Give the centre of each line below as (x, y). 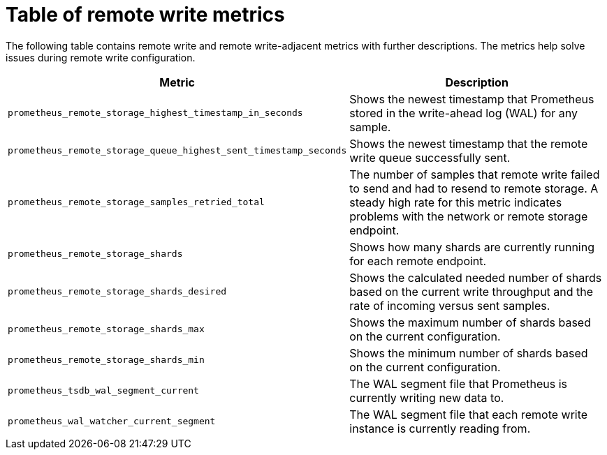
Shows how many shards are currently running (472, 247)
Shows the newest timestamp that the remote (469, 143)
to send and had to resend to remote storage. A (474, 188)
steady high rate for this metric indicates (456, 202)
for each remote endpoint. (418, 261)
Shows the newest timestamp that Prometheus (472, 99)
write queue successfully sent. (430, 157)
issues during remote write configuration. (101, 57)
